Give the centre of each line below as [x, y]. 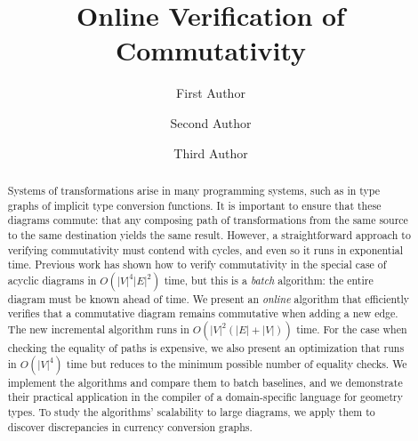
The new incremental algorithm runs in [98, 329]
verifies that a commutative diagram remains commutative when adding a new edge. [203, 313]
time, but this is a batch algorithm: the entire [269, 280]
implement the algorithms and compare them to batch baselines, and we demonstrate [205, 382]
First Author [211, 93]
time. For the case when [352, 329]
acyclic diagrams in [52, 280]
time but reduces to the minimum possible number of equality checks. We [237, 363]
